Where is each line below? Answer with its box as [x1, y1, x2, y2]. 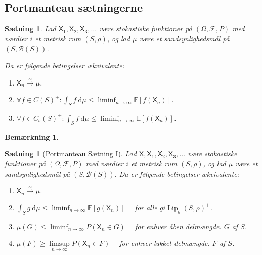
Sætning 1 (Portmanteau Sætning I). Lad [5, 148, 137, 159]
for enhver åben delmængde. [135, 221, 222, 231]
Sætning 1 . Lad [5, 23, 56, 34]
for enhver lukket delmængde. [119, 238, 210, 248]
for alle [135, 202, 157, 212]
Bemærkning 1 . [5, 131, 59, 142]
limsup [49, 240, 70, 248]
